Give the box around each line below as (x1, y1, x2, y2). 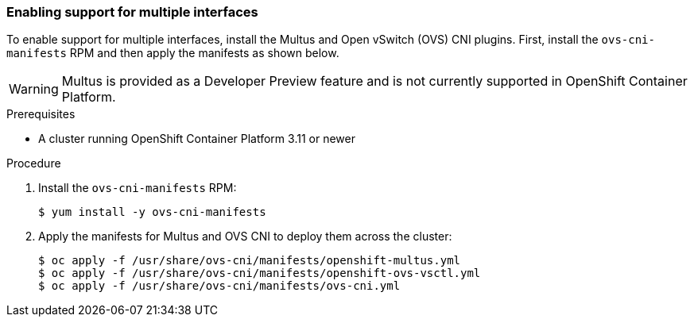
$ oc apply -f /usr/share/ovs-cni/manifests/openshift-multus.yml (38, 254, 461, 267)
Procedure (6, 156, 61, 171)
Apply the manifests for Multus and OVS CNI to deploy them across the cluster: (38, 229, 452, 244)
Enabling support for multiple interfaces (6, 4, 258, 20)
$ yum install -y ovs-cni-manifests (38, 206, 266, 219)
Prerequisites (6, 107, 76, 121)
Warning (9, 81, 59, 98)
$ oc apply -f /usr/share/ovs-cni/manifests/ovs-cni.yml (38, 279, 401, 293)
